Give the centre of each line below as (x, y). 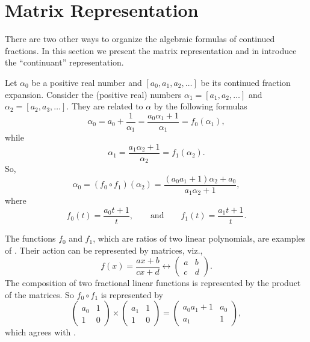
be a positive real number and (87, 82)
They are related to (107, 106)
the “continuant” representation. (64, 62)
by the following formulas (200, 106)
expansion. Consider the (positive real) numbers (93, 94)
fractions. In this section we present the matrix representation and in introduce (151, 50)
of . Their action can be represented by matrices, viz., (104, 250)
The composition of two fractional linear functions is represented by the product (153, 283)
